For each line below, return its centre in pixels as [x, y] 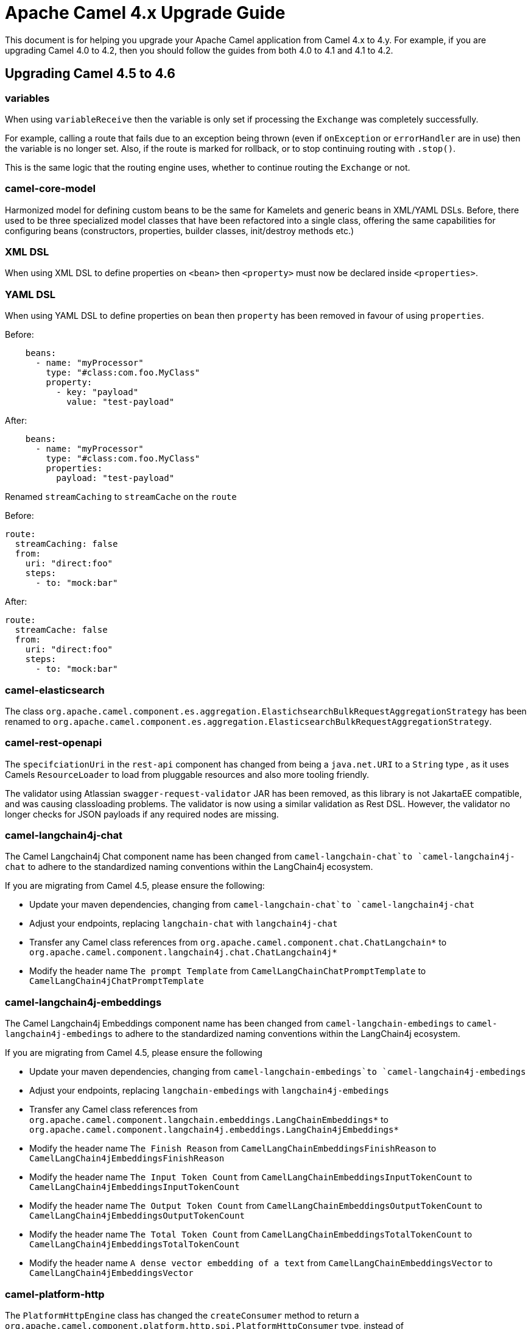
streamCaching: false [66, 544]
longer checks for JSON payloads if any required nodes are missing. [142, 814]
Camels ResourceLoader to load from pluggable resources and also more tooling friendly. [187, 774]
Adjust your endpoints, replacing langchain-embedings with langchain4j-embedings [209, 1091]
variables [27, 98]
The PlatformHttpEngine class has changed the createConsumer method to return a [182, 1315]
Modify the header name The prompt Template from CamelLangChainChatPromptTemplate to [228, 971]
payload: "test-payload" [115, 478]
